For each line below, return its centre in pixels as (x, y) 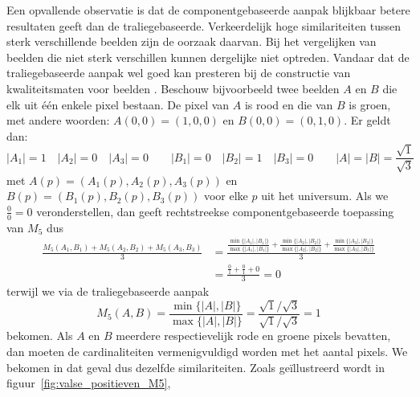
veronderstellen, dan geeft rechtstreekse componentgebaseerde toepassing (215, 211)
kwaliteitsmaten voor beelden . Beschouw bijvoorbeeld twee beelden (173, 88)
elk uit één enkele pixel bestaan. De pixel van (118, 104)
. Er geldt (367, 120)
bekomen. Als (40, 336)
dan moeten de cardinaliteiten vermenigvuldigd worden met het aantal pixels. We (207, 352)
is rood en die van (289, 104)
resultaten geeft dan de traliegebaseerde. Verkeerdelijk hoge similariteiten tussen (204, 25)
